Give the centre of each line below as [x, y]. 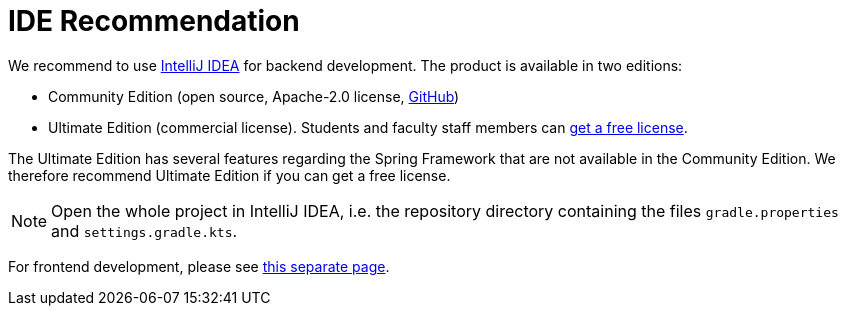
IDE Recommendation [154, 21]
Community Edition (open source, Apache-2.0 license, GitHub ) [254, 96]
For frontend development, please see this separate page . [199, 266]
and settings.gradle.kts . [144, 230]
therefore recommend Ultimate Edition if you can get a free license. [229, 175]
